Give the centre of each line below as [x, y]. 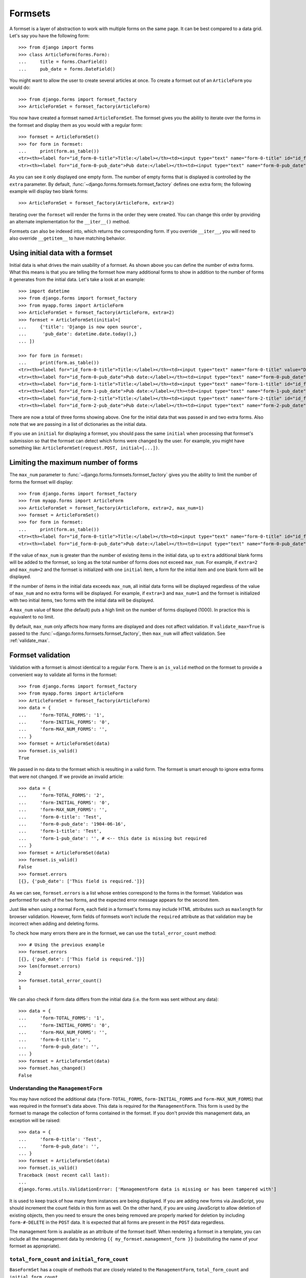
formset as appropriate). [35, 1246]
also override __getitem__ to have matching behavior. [68, 238]
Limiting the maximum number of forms [74, 463]
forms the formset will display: [41, 482]
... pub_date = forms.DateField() [67, 69]
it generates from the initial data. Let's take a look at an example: [77, 279]
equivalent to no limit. [32, 617]
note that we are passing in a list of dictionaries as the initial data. [78, 424]
